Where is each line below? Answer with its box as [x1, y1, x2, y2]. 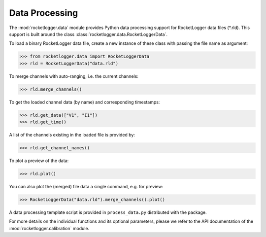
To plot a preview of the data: [9, 158, 69, 164]
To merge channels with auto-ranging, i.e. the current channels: [9, 73, 139, 79]
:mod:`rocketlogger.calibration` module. [9, 225, 90, 231]
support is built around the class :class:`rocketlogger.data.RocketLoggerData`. [9, 31, 167, 37]
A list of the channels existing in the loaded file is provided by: [9, 132, 135, 138]
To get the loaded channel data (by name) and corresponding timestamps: [9, 99, 160, 105]
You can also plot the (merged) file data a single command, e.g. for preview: [9, 183, 164, 189]
